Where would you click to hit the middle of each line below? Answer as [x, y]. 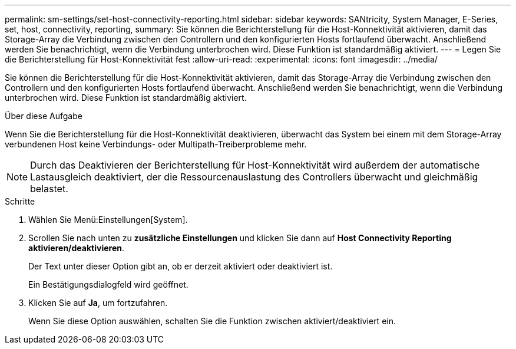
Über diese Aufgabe [44, 116]
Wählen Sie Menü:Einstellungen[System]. [108, 220]
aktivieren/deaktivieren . [77, 248]
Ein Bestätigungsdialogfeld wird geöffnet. [108, 284]
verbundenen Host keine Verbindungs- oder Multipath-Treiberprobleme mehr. [156, 144]
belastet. [49, 189]
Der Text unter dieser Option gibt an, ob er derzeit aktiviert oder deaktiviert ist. [181, 266]
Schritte [20, 201]
